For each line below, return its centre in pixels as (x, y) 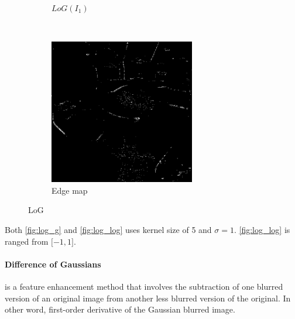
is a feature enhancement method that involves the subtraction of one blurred (144, 286)
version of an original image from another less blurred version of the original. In (148, 298)
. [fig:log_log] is (262, 229)
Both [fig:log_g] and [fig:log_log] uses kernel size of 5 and (108, 229)
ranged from (27, 241)
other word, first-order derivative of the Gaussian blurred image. (120, 309)
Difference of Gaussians (53, 264)
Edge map (70, 190)
